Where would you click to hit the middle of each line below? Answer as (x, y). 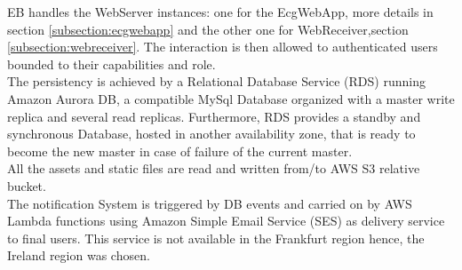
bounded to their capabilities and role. (112, 64)
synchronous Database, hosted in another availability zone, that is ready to (211, 134)
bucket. (27, 185)
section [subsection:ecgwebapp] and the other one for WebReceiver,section (208, 29)
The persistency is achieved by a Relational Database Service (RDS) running (216, 81)
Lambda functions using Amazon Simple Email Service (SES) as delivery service (226, 221)
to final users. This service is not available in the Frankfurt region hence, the (216, 238)
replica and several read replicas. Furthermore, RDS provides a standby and (214, 116)
